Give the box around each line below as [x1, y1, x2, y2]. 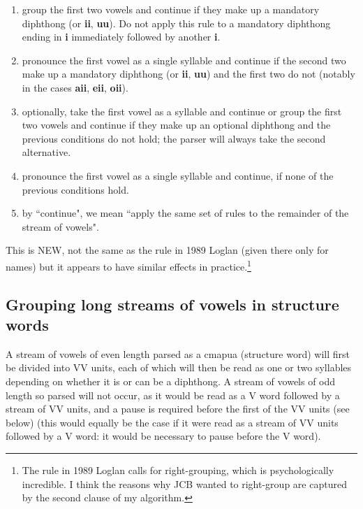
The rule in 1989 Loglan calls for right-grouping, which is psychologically [22, 462, 334, 477]
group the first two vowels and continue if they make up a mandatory [22, 2, 320, 16]
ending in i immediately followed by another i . [22, 29, 221, 44]
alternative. [22, 145, 71, 159]
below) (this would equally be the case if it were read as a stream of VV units [6, 415, 339, 429]
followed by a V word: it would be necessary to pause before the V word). [6, 429, 321, 443]
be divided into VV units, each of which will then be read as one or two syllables [6, 360, 352, 375]
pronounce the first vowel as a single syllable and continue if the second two [22, 52, 346, 67]
